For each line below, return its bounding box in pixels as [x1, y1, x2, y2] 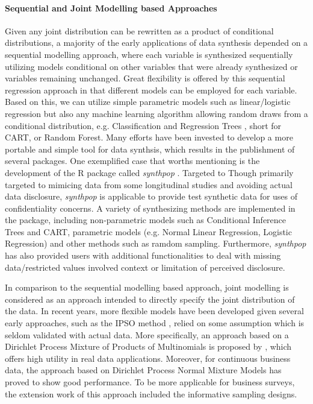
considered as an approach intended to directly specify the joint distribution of [5, 292, 295, 305]
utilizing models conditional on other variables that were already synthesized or [5, 60, 298, 72]
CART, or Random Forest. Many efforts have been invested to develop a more [5, 131, 293, 144]
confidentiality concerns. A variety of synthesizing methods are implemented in [5, 201, 296, 214]
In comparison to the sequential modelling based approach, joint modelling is [5, 281, 289, 294]
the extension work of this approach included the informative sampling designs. [5, 387, 297, 400]
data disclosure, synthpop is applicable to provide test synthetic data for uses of [5, 190, 298, 203]
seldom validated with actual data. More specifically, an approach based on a [5, 328, 289, 341]
